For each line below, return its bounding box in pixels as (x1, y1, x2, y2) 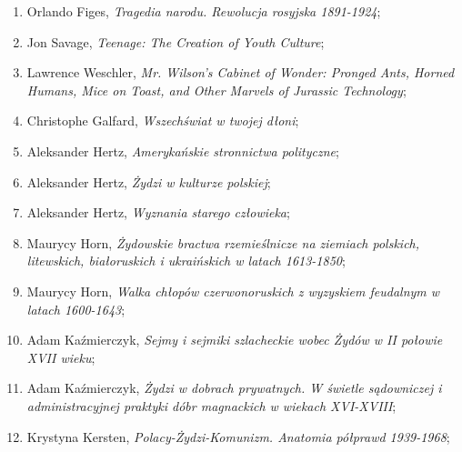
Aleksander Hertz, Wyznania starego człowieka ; (26, 203, 290, 222)
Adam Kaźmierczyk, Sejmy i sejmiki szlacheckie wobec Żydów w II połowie (26, 330, 443, 349)
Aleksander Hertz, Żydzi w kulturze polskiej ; (26, 172, 271, 191)
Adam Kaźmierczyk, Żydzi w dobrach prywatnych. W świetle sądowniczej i (26, 378, 442, 397)
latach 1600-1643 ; (26, 299, 126, 318)
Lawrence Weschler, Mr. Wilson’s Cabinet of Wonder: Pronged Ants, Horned (26, 63, 455, 82)
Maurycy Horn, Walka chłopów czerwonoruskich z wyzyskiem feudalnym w (26, 281, 440, 300)
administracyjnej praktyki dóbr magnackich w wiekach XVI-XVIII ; (26, 396, 397, 415)
